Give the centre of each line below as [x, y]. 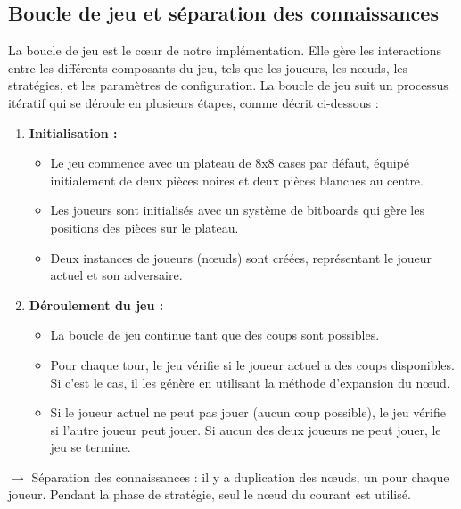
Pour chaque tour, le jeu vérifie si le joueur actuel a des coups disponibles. [252, 364]
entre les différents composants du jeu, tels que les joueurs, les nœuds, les [208, 67]
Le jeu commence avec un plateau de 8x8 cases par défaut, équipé [230, 163]
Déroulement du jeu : [96, 304]
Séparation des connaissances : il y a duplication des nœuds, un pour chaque [240, 476]
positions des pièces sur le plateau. [144, 227]
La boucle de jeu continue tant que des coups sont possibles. [215, 335]
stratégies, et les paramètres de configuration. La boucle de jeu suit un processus [228, 85]
